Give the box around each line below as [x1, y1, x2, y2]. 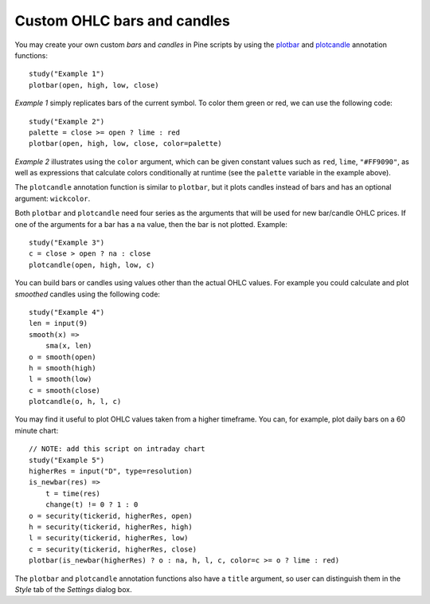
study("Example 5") [29, 455, 105, 465]
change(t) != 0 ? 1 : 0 [45, 500, 139, 509]
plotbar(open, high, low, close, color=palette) [29, 139, 222, 148]
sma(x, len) [45, 341, 92, 351]
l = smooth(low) [29, 375, 92, 384]
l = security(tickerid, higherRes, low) [29, 534, 189, 543]
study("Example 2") [29, 116, 105, 126]
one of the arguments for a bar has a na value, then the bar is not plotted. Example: [14, 219, 288, 229]
